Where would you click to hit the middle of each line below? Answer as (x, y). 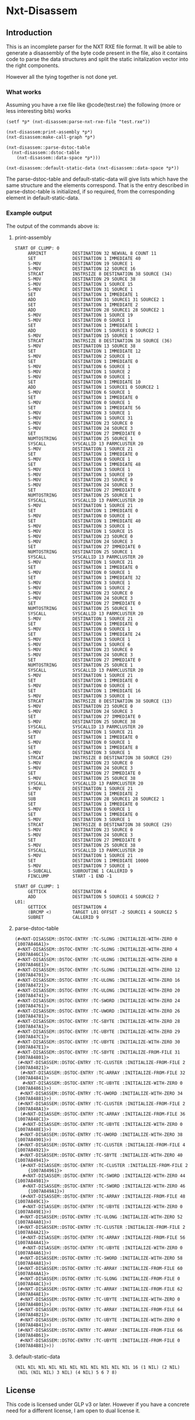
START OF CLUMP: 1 (37, 886)
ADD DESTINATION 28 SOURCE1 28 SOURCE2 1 (96, 310)
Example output (29, 213)
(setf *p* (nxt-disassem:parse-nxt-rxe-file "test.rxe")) (78, 122)
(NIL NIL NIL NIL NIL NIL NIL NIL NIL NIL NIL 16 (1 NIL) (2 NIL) (97, 1367)
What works (24, 92)
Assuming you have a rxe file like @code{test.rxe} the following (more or (94, 105)
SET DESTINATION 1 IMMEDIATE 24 (84, 634)
